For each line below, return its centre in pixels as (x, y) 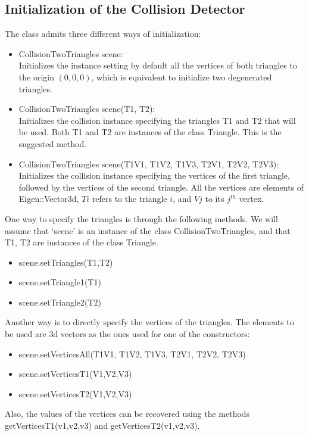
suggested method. (53, 143)
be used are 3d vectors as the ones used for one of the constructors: (127, 334)
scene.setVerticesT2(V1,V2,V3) (75, 393)
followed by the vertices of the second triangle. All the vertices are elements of (161, 187)
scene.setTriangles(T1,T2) (66, 262)
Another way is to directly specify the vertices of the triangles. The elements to (149, 322)
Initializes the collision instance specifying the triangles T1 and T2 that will (157, 120)
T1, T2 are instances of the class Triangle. (82, 242)
